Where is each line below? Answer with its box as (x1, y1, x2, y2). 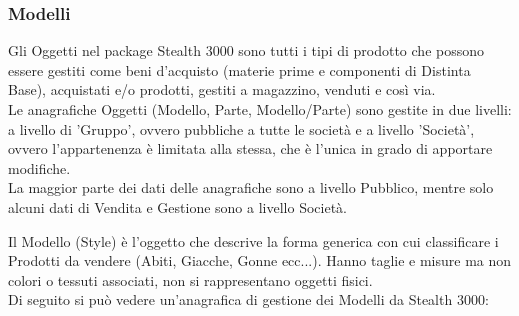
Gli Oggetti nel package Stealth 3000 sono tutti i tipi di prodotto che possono (8, 40, 484, 61)
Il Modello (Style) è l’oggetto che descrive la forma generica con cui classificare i (8, 230, 499, 251)
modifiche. (8, 157, 71, 178)
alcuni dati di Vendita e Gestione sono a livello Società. (8, 196, 347, 217)
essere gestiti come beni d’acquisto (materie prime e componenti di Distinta (8, 59, 471, 80)
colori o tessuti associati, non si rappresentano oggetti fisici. (8, 269, 373, 290)
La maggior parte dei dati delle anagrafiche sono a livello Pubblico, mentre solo (8, 177, 494, 198)
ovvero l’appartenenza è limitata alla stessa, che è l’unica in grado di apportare (8, 138, 493, 159)
